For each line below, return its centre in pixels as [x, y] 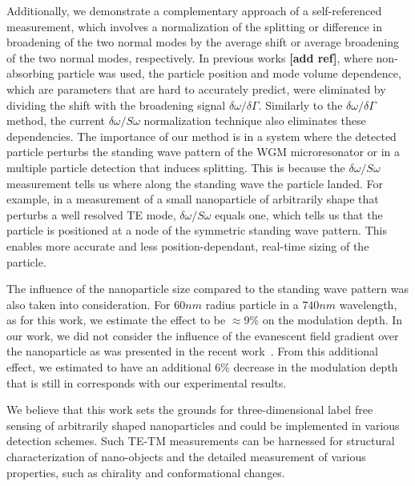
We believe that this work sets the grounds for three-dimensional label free [190, 410]
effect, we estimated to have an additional [109, 367]
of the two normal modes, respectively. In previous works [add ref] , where [189, 57]
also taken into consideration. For [89, 304]
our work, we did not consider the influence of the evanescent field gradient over [203, 335]
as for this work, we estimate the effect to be [116, 320]
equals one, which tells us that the [299, 214]
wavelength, [368, 304]
